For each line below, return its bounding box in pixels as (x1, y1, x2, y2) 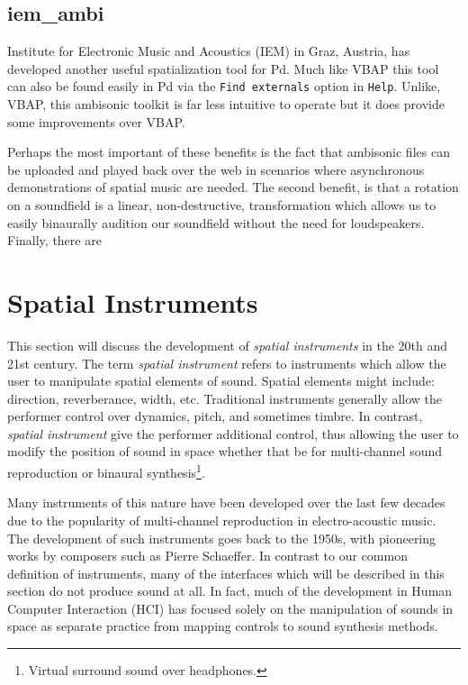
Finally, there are (7, 231, 102, 250)
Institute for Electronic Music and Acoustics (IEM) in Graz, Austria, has (7, 41, 410, 60)
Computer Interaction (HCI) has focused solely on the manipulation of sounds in (7, 598, 454, 617)
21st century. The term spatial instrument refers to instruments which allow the (7, 353, 446, 372)
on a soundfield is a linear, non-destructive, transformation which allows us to (7, 196, 436, 215)
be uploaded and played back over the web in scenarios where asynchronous (7, 160, 425, 178)
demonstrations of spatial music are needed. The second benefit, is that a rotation (7, 178, 459, 196)
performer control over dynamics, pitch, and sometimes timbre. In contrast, (7, 406, 423, 425)
